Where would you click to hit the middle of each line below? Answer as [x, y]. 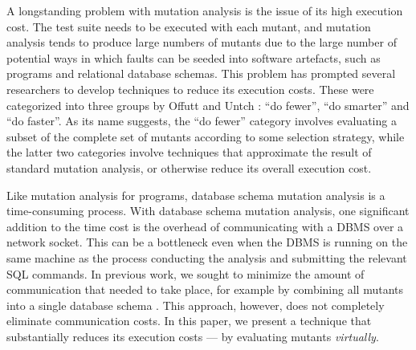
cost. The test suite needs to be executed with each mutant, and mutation [189, 26]
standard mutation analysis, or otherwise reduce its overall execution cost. [189, 167]
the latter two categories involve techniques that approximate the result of [189, 152]
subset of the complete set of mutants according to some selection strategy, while [206, 136]
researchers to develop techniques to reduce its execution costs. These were [190, 89]
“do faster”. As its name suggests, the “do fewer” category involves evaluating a [202, 121]
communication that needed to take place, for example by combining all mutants [205, 289]
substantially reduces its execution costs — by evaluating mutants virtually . [193, 336]
